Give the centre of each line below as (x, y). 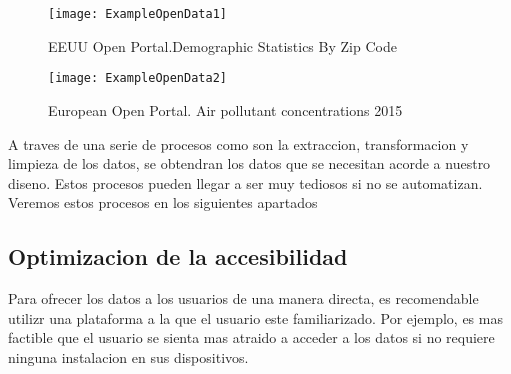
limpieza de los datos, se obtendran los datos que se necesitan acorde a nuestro (249, 163)
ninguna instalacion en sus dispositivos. (128, 356)
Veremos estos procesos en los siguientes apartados (163, 202)
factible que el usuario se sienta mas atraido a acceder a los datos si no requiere (251, 337)
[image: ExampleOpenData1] (137, 14)
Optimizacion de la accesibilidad (178, 256)
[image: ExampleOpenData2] (137, 78)
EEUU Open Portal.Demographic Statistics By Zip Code (222, 45)
